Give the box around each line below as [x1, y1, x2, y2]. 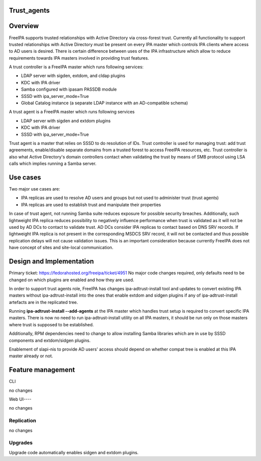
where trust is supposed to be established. [9, 321, 94, 327]
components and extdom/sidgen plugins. [9, 337, 91, 343]
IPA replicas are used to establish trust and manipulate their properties [21, 202, 161, 207]
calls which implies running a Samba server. [9, 160, 97, 167]
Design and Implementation [9, 257, 94, 266]
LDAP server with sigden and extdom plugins [21, 118, 111, 124]
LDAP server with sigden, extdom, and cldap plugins [21, 73, 126, 79]
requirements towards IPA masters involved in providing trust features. [9, 55, 149, 61]
